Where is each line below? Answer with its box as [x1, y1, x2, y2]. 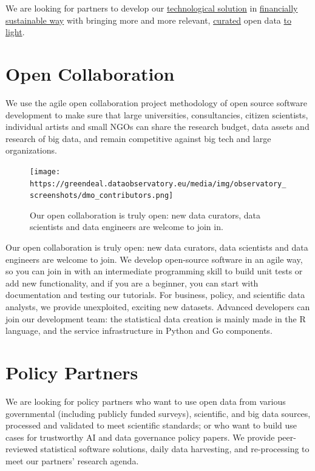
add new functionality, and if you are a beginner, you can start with [5, 276, 259, 289]
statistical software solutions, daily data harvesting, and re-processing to [40, 442, 310, 455]
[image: [30, 167, 61, 176]
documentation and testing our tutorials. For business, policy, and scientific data [5, 288, 305, 301]
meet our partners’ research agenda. [5, 454, 139, 467]
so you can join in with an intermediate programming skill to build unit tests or [5, 265, 303, 277]
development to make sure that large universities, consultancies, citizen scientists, [5, 108, 308, 121]
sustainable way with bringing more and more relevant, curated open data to [5, 13, 291, 26]
